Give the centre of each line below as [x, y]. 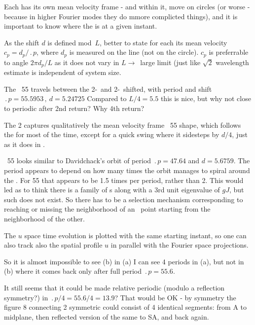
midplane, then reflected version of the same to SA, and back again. [107, 316]
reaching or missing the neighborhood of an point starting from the [107, 209]
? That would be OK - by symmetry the [175, 297]
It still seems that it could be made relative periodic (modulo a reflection [114, 287]
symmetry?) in [26, 297]
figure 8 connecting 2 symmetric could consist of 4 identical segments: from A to [126, 307]
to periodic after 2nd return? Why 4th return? [74, 108]
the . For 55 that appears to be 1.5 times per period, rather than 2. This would [124, 180]
